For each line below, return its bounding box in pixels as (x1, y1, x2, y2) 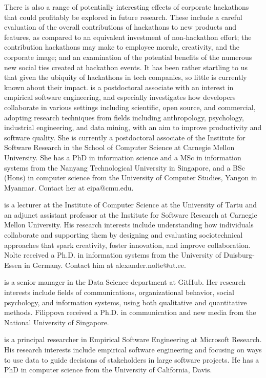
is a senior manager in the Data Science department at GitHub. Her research (4, 277, 245, 287)
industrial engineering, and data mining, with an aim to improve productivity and (4, 122, 262, 133)
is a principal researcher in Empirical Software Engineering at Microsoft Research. (4, 334, 262, 345)
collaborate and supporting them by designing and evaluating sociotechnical (4, 229, 243, 240)
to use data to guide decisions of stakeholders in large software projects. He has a (4, 354, 259, 365)
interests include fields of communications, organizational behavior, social (4, 287, 234, 298)
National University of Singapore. (4, 317, 109, 327)
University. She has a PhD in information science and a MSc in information (4, 152, 241, 162)
